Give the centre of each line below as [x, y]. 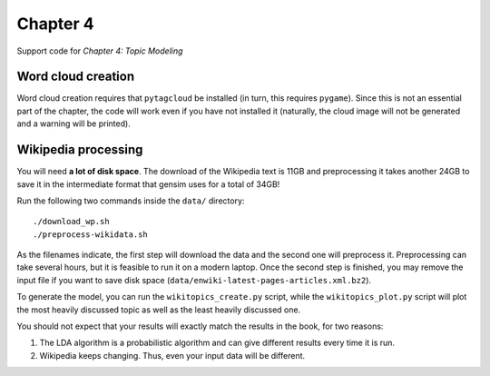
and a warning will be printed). [73, 124]
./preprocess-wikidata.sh [91, 234]
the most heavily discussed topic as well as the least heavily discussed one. [159, 310]
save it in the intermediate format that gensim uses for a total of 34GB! [148, 184]
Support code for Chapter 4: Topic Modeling [100, 51]
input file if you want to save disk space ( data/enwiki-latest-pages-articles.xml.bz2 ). [194, 280]
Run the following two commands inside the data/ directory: [131, 201]
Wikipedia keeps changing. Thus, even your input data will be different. [172, 355]
